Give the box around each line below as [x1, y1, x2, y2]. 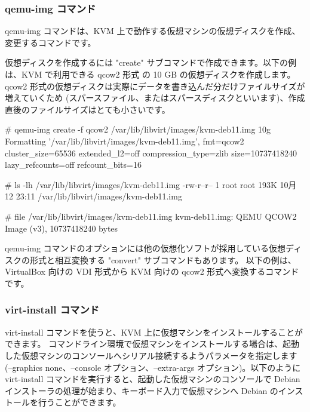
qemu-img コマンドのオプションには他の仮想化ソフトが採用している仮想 [5, 242, 286, 254]
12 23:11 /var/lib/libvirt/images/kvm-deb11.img [5, 190, 182, 202]
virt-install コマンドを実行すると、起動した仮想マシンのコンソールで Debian [5, 373, 300, 385]
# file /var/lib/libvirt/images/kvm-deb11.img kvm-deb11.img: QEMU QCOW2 [5, 210, 297, 222]
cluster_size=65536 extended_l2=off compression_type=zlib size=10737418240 [5, 146, 297, 159]
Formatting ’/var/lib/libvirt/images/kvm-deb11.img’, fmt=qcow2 [5, 134, 244, 147]
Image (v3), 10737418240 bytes [5, 222, 118, 234]
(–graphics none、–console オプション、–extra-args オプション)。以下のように [5, 361, 301, 373]
